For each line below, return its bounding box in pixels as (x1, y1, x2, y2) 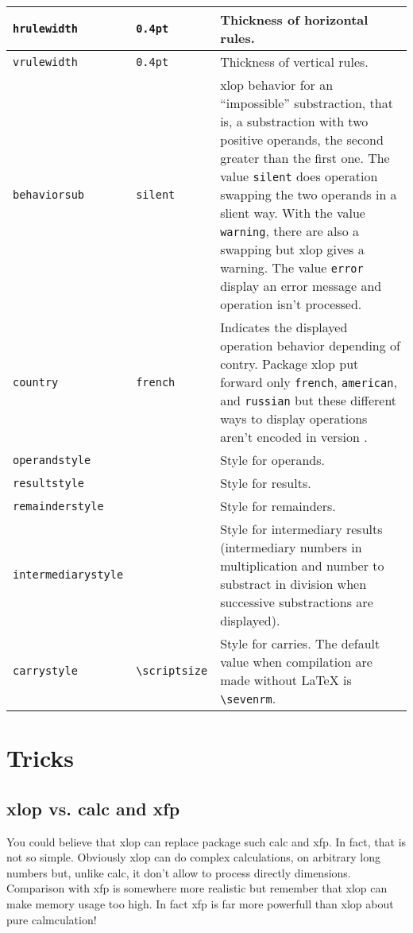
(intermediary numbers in (220, 538, 362, 556)
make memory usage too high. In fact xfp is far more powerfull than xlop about (6, 895, 394, 912)
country (13, 375, 59, 389)
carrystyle (13, 664, 78, 677)
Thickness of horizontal (220, 10, 369, 29)
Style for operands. (220, 451, 325, 469)
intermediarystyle (13, 568, 124, 581)
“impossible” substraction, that (220, 94, 393, 112)
